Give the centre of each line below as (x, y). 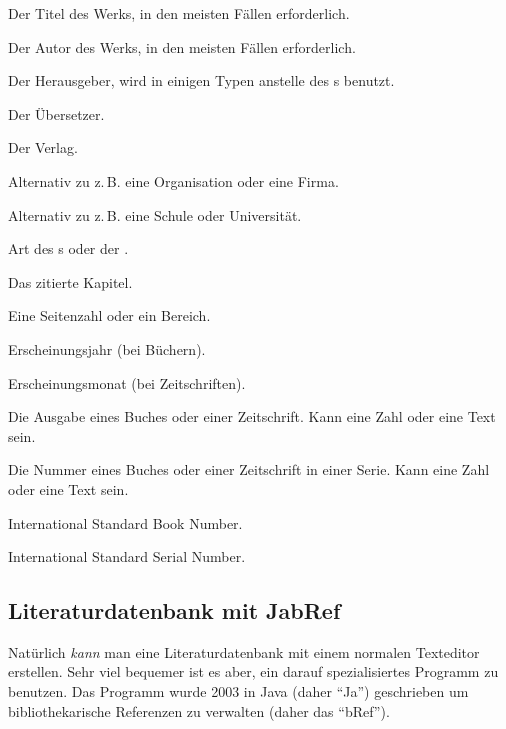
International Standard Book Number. (125, 522)
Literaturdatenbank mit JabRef (174, 610)
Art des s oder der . (68, 248)
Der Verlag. (43, 147)
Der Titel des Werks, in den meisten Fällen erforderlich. (179, 13)
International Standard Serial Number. (127, 556)
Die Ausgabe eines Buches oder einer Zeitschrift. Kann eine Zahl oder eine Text (252, 416)
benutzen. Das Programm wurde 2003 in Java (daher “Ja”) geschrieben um (238, 691)
